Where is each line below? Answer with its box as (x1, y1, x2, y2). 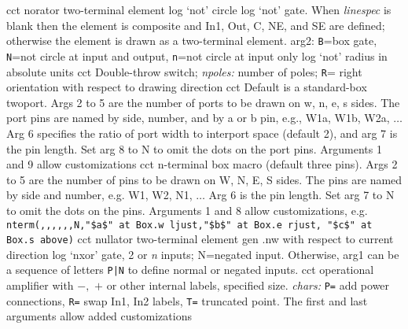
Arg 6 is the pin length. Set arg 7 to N (208, 187, 395, 203)
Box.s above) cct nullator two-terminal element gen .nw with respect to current (6, 231, 394, 247)
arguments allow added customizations (6, 308, 192, 324)
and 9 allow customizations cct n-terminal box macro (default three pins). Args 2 (6, 156, 398, 172)
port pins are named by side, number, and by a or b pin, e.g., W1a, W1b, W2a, (6, 109, 390, 126)
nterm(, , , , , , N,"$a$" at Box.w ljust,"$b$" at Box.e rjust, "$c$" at (6, 219, 373, 231)
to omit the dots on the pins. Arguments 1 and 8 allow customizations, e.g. (6, 201, 368, 218)
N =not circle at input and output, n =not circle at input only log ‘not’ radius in (6, 47, 388, 64)
